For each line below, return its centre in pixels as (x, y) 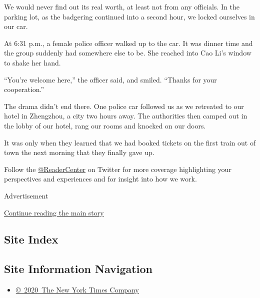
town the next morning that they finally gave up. (79, 152)
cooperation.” (24, 89)
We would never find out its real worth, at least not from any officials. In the (122, 6)
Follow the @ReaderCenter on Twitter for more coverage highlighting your (118, 169)
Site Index (31, 239)
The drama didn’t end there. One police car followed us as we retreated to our (124, 106)
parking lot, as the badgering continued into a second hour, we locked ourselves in (129, 16)
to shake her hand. (32, 62)
